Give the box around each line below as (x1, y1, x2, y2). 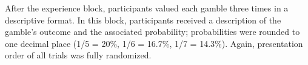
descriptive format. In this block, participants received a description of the (5, 13, 281, 26)
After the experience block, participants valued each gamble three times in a (5, 2, 289, 14)
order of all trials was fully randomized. (5, 49, 152, 61)
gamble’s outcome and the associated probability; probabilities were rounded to (5, 25, 300, 38)
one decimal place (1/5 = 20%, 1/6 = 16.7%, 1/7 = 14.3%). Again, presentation (5, 37, 303, 49)
